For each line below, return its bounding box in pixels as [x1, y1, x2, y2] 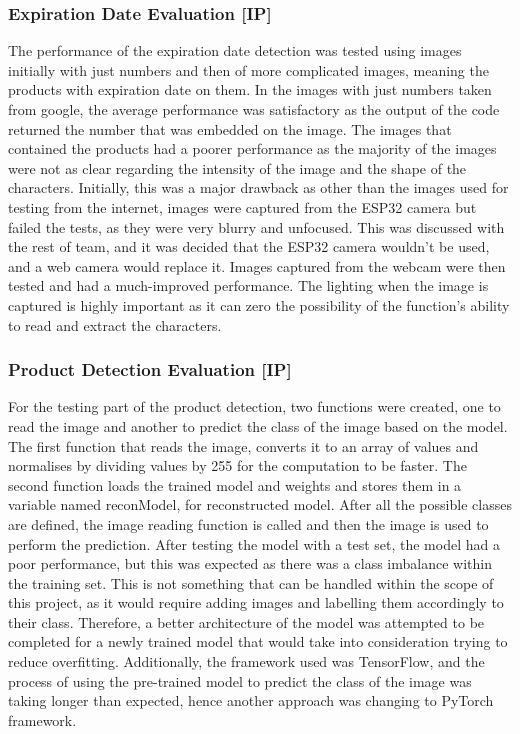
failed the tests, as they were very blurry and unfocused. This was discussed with [8, 216, 505, 237]
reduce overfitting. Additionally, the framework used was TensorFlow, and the [8, 651, 485, 672]
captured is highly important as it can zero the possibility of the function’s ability [8, 294, 510, 315]
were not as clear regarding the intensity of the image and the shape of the [8, 157, 467, 178]
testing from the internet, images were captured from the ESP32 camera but [8, 196, 477, 217]
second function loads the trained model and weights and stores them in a [8, 474, 462, 495]
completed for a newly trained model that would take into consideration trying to [8, 631, 508, 652]
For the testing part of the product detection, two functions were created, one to [8, 396, 501, 417]
